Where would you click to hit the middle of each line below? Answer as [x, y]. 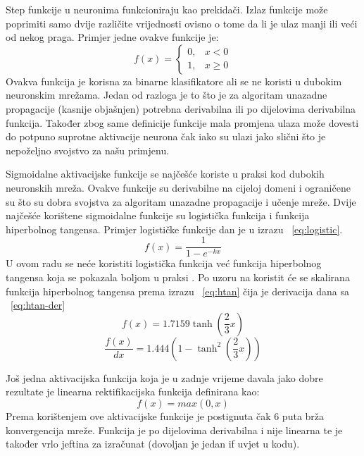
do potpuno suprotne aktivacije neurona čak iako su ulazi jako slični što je [166, 136]
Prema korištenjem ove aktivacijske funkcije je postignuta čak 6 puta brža [165, 415]
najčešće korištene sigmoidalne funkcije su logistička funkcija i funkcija [158, 215]
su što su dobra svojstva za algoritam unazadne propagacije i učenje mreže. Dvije [181, 201]
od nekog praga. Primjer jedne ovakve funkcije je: [112, 37]
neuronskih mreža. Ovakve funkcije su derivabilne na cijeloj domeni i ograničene [178, 187]
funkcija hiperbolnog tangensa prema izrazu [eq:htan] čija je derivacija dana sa [178, 291]
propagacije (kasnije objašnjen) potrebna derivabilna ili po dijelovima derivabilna [181, 108]
